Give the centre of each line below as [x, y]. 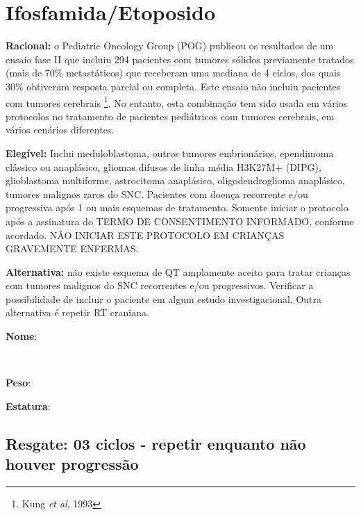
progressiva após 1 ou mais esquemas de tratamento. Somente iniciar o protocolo [177, 207]
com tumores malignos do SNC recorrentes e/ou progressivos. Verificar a [160, 285]
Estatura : [28, 406]
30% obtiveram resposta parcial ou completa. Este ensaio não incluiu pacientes [173, 86]
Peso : [18, 383]
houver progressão [72, 464]
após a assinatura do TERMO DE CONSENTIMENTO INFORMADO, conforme [180, 221]
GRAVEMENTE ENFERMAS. [72, 248]
